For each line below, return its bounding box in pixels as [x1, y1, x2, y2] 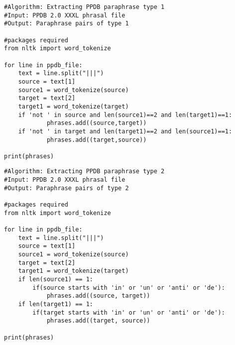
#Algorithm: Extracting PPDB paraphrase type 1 [4, 3, 165, 10]
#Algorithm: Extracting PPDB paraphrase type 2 [4, 168, 165, 175]
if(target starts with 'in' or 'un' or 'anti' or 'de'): [32, 309, 225, 316]
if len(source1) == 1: [18, 276, 93, 283]
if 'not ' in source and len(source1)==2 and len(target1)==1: [18, 111, 233, 118]
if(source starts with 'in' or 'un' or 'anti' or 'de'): [32, 284, 225, 291]
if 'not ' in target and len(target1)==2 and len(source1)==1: [18, 127, 233, 135]
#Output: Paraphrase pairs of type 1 [4, 20, 129, 27]
